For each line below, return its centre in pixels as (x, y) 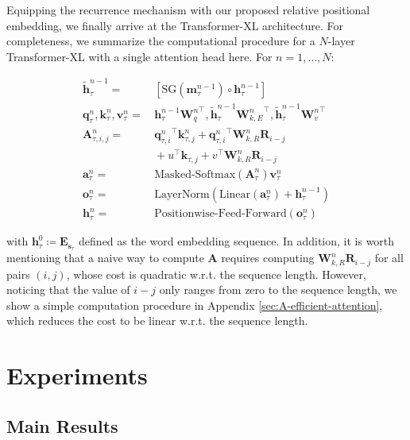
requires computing (268, 258)
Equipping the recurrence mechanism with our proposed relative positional (188, 10)
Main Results (62, 425)
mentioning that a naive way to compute (105, 258)
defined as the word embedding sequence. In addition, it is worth (237, 241)
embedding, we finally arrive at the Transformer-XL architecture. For (175, 25)
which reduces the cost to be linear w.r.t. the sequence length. (157, 320)
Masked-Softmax (195, 174)
